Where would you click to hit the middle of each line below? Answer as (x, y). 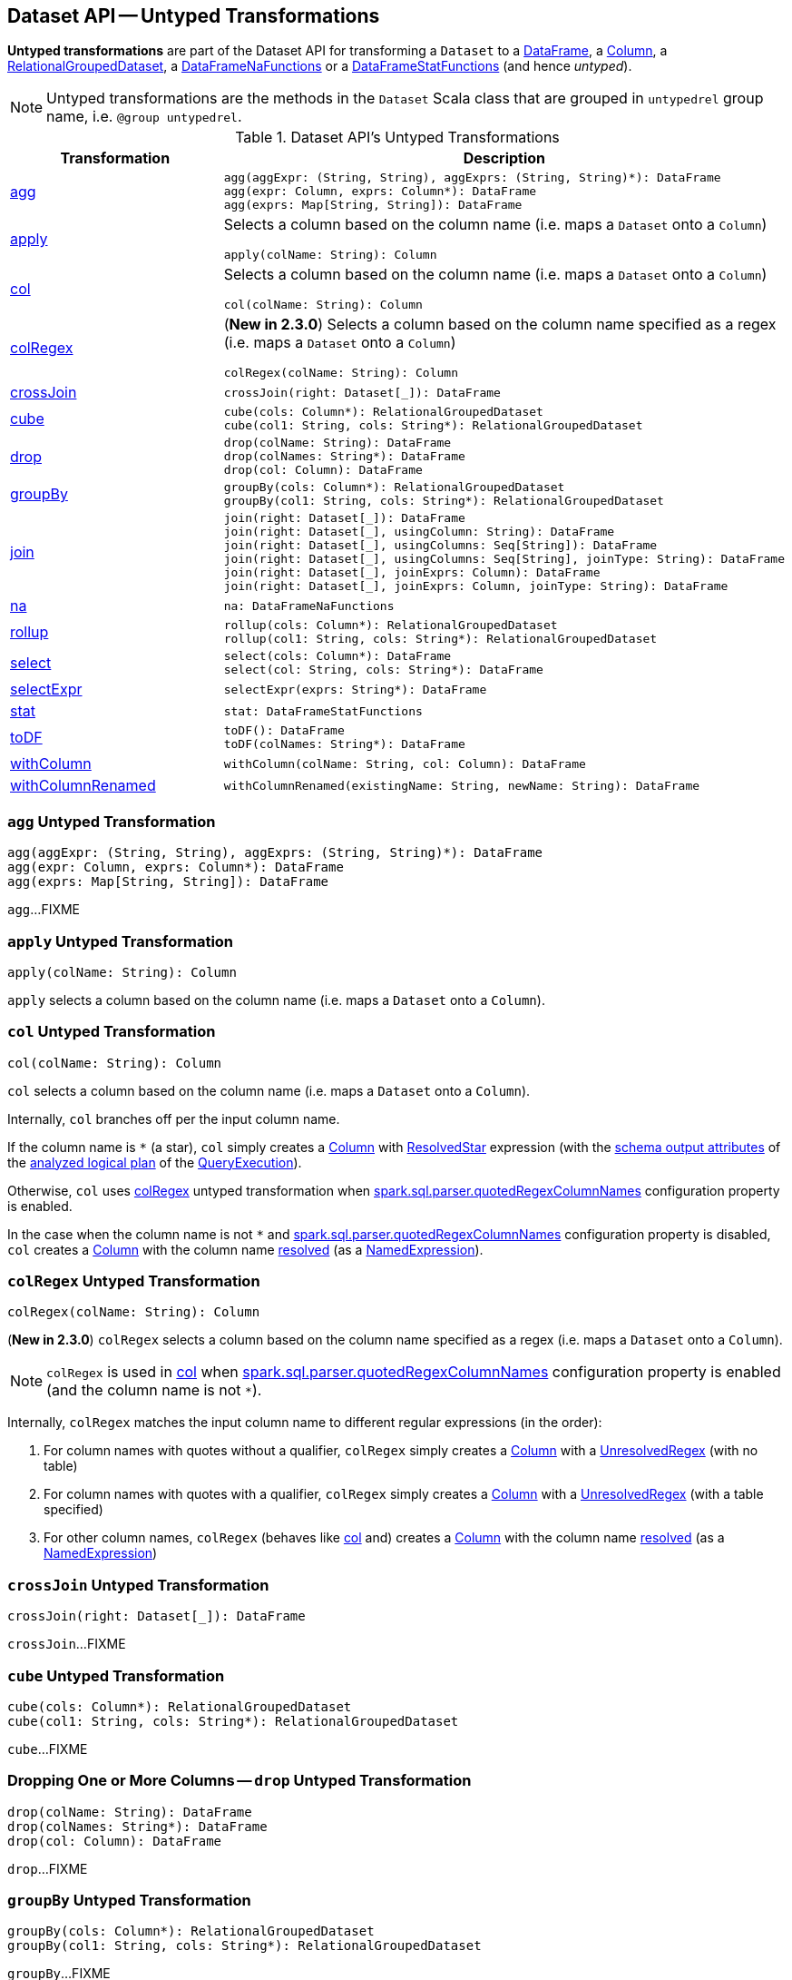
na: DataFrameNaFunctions (309, 606)
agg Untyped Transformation (112, 821)
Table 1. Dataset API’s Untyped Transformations (397, 138)
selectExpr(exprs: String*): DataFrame (355, 689)
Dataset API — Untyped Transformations (194, 16)
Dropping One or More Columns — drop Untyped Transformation (240, 1781)
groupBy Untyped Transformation (129, 1901)
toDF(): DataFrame (284, 731)
